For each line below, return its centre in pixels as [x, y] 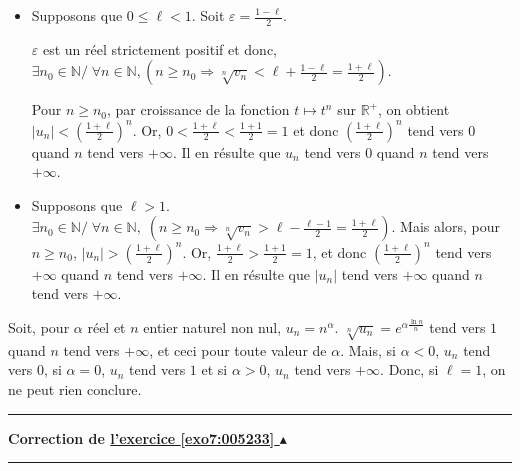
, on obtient [414, 109]
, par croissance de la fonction [198, 109]
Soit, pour [39, 326]
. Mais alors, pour [445, 226]
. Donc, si [409, 369]
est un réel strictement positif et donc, [159, 48]
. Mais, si [368, 349]
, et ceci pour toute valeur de [238, 349]
